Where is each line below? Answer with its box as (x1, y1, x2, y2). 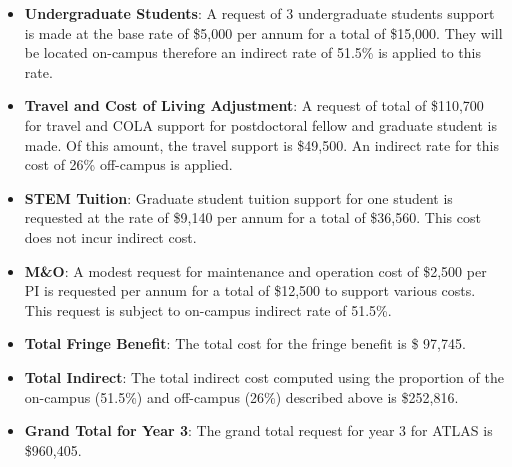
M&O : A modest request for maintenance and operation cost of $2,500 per (24, 260, 487, 281)
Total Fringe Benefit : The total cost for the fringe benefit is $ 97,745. (24, 333, 466, 354)
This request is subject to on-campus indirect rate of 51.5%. (24, 299, 392, 320)
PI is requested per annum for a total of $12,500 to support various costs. (24, 280, 476, 301)
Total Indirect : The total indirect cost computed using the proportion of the (24, 366, 504, 387)
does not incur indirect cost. (24, 226, 197, 247)
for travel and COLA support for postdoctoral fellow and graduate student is (24, 114, 497, 135)
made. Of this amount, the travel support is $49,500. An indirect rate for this (24, 134, 499, 155)
